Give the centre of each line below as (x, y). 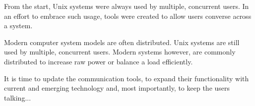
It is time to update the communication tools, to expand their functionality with (127, 78)
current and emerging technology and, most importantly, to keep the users (117, 88)
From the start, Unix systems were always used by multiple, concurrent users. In (127, 6)
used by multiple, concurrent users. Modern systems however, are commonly (120, 52)
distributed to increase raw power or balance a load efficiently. (98, 61)
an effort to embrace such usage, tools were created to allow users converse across (128, 16)
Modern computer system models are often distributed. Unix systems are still (122, 42)
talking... (18, 97)
